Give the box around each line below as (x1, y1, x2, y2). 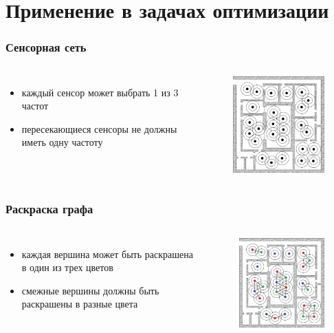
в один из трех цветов (21, 260, 113, 275)
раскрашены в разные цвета (21, 297, 138, 311)
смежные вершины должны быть (21, 283, 159, 297)
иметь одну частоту (21, 135, 103, 149)
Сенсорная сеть (5, 39, 87, 56)
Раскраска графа (5, 200, 93, 217)
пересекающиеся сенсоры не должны (21, 121, 177, 136)
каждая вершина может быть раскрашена (21, 246, 193, 261)
